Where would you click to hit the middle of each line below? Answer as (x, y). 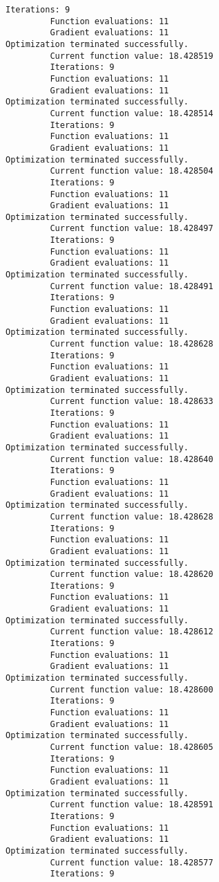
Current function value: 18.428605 (132, 747)
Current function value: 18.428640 (132, 459)
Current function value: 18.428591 (132, 805)
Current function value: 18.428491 (132, 286)
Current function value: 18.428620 (132, 575)
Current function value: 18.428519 (132, 56)
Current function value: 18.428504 (132, 171)
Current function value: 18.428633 (132, 402)
